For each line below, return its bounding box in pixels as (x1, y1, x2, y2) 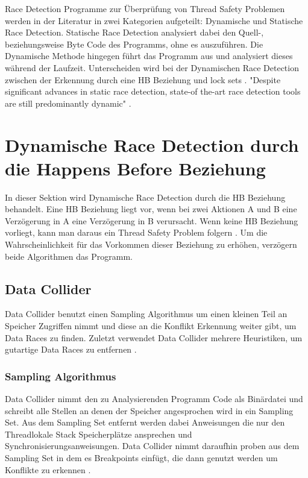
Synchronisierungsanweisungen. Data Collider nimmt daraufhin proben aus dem (5, 439, 300, 452)
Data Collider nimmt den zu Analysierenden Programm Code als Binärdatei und (5, 392, 303, 405)
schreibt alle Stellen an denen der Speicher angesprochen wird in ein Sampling (5, 404, 294, 417)
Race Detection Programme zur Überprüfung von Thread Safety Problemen (5, 2, 285, 14)
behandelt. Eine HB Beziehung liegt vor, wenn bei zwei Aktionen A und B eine (5, 203, 297, 215)
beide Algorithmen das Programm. (5, 250, 133, 262)
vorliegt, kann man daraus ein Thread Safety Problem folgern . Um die (5, 226, 268, 239)
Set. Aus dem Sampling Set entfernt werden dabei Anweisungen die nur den (5, 416, 285, 429)
